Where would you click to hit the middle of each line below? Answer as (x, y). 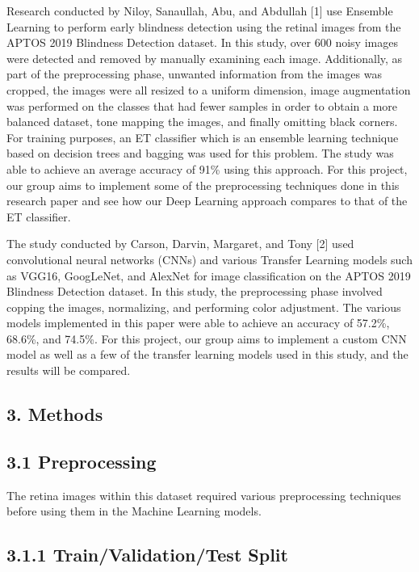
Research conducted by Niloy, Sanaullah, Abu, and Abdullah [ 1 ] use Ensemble (200, 11)
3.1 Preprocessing (82, 461)
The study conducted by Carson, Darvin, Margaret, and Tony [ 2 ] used (180, 244)
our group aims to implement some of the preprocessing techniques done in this (203, 185)
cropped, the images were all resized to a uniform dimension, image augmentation (209, 89)
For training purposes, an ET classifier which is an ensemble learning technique (203, 137)
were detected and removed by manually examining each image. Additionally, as (205, 58)
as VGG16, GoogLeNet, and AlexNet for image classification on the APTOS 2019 (209, 275)
